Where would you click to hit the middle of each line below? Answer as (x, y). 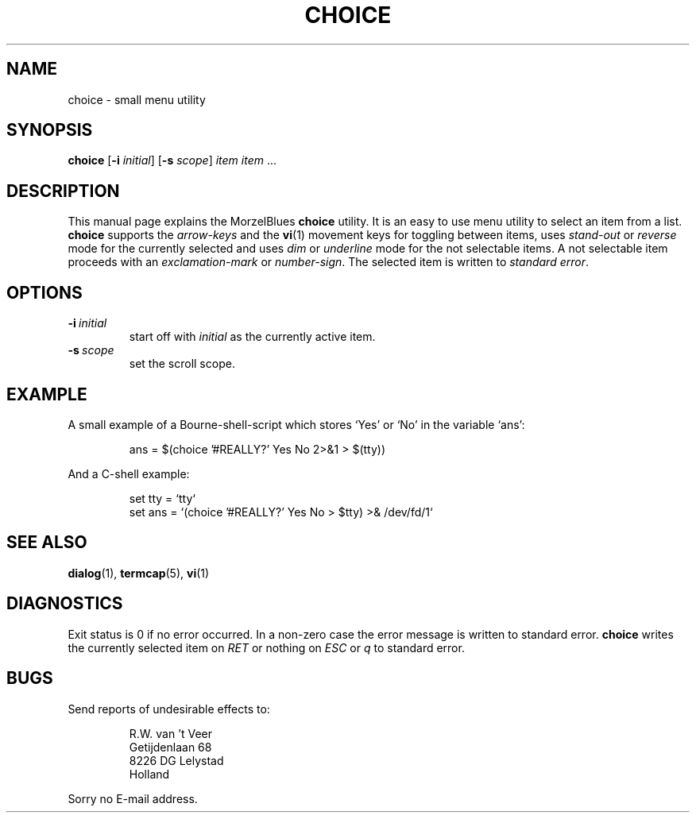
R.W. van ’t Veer (171, 733)
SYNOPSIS (50, 130)
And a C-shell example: (129, 473)
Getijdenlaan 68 (170, 747)
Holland (149, 774)
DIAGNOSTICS (65, 604)
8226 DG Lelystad (176, 760)
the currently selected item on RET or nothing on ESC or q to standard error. (266, 647)
